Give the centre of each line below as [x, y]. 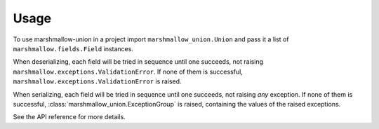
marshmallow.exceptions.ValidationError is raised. [97, 81]
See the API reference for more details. [69, 117]
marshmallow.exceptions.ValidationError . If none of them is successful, [128, 72]
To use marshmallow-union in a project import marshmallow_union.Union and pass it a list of [151, 39]
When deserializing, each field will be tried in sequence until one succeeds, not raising [138, 62]
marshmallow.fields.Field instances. [73, 48]
